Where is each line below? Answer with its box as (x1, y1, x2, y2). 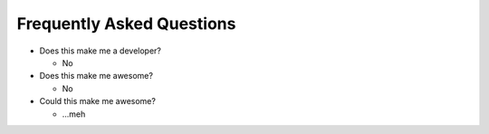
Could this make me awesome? (39, 96, 156, 107)
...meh (62, 109, 86, 120)
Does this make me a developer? (39, 45, 162, 56)
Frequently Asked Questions (16, 14, 236, 33)
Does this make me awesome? (39, 71, 154, 81)
